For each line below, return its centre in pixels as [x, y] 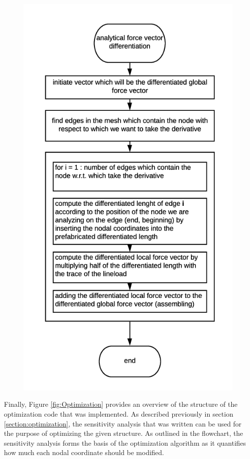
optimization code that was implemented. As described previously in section [119, 414]
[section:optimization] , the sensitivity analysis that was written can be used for [123, 423]
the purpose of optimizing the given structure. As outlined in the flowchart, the [124, 433]
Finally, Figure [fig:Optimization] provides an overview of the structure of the [121, 404]
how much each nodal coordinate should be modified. [84, 452]
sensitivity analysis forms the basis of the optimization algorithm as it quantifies [125, 443]
